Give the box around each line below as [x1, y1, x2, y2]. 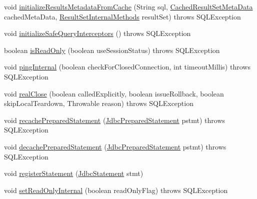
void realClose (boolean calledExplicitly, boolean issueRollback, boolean [4, 88, 224, 98]
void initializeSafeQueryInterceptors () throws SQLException [4, 28, 191, 38]
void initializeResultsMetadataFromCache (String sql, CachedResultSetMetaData [4, 1, 253, 11]
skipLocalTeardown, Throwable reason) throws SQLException [4, 98, 193, 108]
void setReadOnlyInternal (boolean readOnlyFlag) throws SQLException [4, 184, 228, 195]
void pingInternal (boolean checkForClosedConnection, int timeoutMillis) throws [4, 61, 250, 72]
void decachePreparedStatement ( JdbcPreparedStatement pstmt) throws [4, 141, 226, 151]
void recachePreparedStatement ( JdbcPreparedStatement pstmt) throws [4, 114, 225, 125]
